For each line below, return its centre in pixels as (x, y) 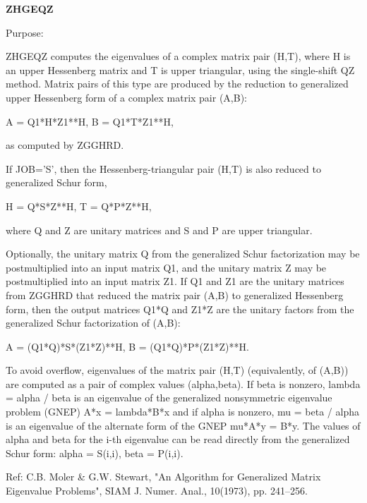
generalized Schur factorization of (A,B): (93, 323)
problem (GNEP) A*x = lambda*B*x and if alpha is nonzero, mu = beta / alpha (182, 412)
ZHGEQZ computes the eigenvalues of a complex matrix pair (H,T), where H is (178, 56)
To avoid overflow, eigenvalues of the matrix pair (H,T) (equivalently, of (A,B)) (177, 370)
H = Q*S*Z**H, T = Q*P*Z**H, (79, 206)
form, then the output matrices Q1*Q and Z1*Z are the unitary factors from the (180, 309)
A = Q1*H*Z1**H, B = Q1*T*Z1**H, (90, 121)
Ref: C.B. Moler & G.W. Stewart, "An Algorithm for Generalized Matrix (163, 477)
